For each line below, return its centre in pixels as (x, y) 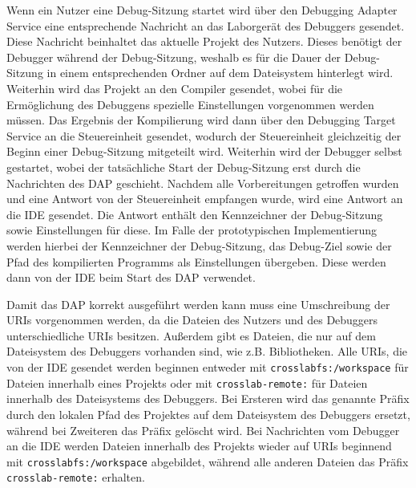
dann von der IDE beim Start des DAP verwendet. (131, 277)
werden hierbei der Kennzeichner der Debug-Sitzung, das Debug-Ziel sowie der (199, 245)
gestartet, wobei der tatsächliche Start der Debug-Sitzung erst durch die (184, 167)
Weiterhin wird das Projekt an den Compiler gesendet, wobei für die (175, 88)
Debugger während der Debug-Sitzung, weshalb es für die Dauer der (174, 57)
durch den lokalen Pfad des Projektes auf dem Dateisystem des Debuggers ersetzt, (208, 414)
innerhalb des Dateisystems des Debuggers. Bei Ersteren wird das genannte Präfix (208, 399)
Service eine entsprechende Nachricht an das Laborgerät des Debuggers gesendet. (206, 25)
